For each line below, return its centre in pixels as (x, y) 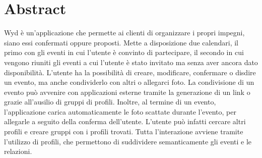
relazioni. (18, 151)
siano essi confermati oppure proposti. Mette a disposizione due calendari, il (121, 42)
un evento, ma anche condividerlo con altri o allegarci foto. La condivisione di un (129, 82)
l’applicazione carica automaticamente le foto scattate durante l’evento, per (120, 111)
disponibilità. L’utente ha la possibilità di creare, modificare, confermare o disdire (130, 72)
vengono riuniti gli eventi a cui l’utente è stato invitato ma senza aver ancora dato (131, 62)
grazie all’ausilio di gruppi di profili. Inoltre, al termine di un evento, (110, 102)
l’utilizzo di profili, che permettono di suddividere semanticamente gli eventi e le (128, 141)
